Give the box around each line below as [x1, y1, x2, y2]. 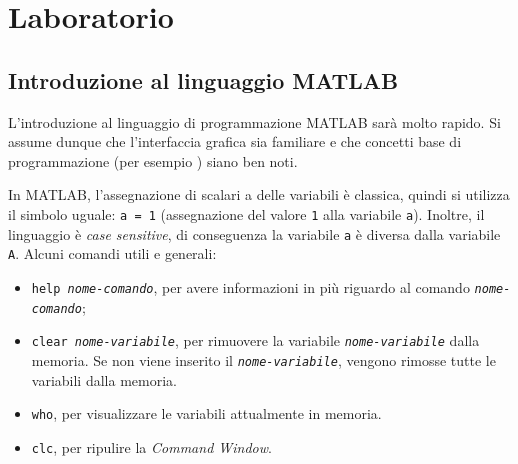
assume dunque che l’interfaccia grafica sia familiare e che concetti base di [8, 131, 462, 152]
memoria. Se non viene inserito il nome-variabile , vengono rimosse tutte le [31, 349, 496, 370]
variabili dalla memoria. [31, 369, 177, 390]
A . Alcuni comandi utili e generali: [8, 243, 217, 264]
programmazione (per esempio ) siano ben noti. [8, 150, 298, 171]
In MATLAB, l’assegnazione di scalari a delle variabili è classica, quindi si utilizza [8, 184, 510, 205]
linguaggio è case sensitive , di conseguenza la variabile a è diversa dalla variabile [8, 223, 501, 244]
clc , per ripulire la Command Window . [31, 436, 272, 457]
